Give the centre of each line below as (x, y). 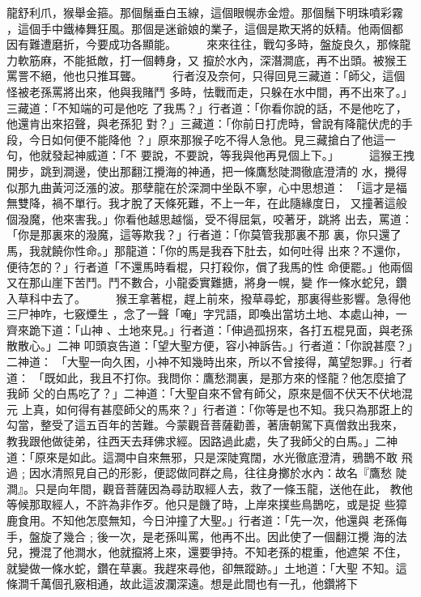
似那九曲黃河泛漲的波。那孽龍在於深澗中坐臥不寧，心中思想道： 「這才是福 (207, 187)
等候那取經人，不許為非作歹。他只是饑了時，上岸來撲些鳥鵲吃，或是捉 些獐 (207, 504)
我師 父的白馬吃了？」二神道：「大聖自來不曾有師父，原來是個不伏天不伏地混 (210, 393)
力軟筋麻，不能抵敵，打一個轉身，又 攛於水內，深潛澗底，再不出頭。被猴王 (207, 60)
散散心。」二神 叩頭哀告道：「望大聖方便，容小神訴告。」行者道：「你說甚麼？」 (210, 345)
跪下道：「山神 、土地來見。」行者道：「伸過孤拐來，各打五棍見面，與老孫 (221, 329)
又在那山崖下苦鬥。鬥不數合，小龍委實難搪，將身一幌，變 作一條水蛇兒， (201, 282)
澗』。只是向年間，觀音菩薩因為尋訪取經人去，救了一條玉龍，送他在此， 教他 (210, 488)
